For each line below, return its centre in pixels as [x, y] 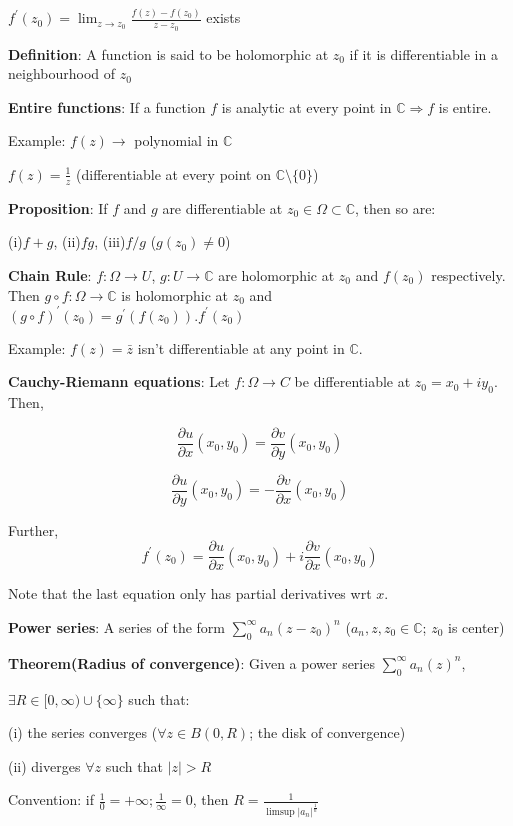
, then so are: [395, 207]
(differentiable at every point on [174, 173]
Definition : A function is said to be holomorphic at [168, 53]
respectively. [468, 274]
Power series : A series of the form [117, 626]
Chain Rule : [50, 274]
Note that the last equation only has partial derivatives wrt [190, 593]
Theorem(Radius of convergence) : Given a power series [191, 662]
